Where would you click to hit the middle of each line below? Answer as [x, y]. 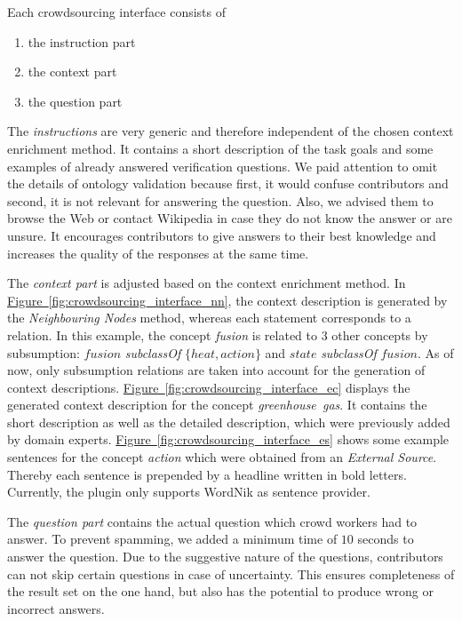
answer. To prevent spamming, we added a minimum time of [172, 539]
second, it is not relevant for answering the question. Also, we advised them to [220, 200]
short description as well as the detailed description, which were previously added [229, 422]
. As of [435, 352]
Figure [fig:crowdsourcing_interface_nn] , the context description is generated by [227, 300]
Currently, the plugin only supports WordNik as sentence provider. [189, 492]
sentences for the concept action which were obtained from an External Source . [222, 457]
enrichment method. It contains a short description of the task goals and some [220, 148]
